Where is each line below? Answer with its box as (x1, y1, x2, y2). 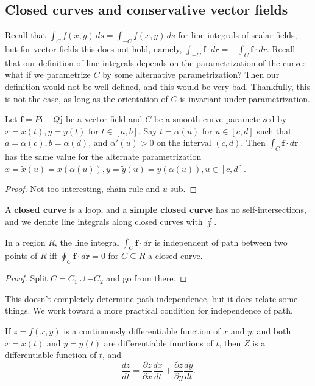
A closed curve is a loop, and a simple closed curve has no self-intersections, (5, 202, 306, 215)
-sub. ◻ (167, 182, 197, 195)
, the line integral (54, 235, 119, 248)
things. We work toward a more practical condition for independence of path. (5, 304, 293, 317)
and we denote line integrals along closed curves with (5, 215, 203, 227)
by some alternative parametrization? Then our (102, 68, 280, 81)
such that (257, 124, 292, 137)
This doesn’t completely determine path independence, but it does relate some (5, 292, 298, 305)
